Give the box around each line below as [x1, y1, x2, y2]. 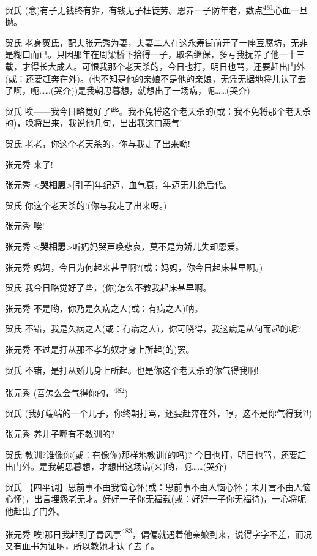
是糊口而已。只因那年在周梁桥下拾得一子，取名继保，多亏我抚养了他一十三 [5, 48, 305, 61]
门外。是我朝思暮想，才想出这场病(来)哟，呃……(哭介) [13, 460, 227, 473]
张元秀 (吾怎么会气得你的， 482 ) [5, 385, 129, 399]
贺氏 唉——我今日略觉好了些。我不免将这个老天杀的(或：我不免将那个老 [5, 104, 294, 117]
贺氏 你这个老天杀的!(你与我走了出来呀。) [5, 198, 167, 211]
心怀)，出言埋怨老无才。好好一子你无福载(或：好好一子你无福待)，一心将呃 [5, 492, 307, 505]
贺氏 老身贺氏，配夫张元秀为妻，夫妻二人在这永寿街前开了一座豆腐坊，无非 [5, 36, 308, 48]
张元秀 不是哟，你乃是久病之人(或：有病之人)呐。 [5, 301, 203, 314]
